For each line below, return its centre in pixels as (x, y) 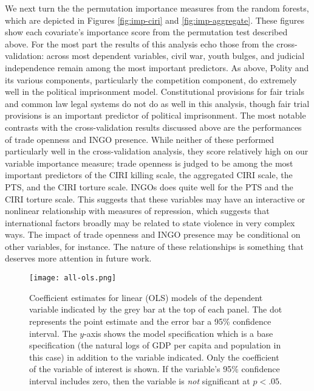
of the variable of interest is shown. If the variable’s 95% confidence (155, 369)
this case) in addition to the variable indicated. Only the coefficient (154, 357)
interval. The (53, 333)
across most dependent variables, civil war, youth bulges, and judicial (176, 56)
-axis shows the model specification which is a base (179, 333)
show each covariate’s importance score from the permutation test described (146, 32)
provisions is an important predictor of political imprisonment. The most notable (155, 115)
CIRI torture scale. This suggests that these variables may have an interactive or (155, 199)
